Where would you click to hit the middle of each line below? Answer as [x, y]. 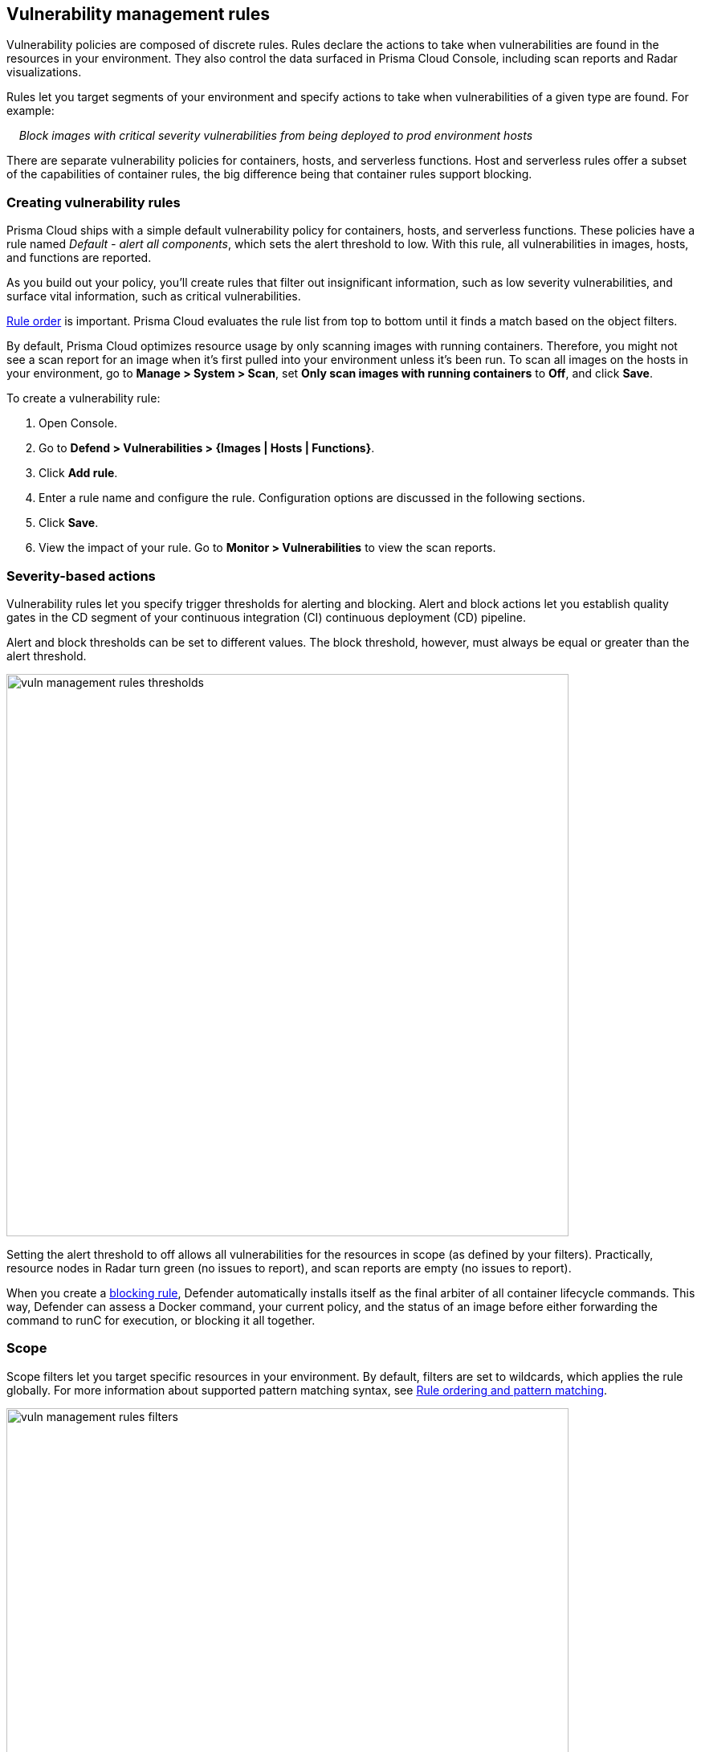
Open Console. [78, 423]
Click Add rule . [78, 473]
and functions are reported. [79, 258]
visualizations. [44, 72]
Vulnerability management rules [138, 14]
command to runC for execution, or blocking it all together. [161, 1320]
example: [31, 111]
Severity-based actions [81, 576]
